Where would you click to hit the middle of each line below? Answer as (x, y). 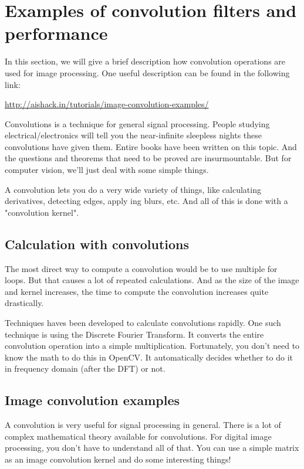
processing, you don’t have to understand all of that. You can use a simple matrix (152, 448)
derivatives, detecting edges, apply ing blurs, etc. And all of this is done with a (146, 201)
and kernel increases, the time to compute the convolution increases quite (137, 291)
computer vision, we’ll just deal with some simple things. (107, 170)
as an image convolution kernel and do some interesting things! (118, 459)
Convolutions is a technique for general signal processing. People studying (137, 123)
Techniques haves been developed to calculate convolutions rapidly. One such (143, 323)
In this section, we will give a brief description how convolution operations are (145, 61)
